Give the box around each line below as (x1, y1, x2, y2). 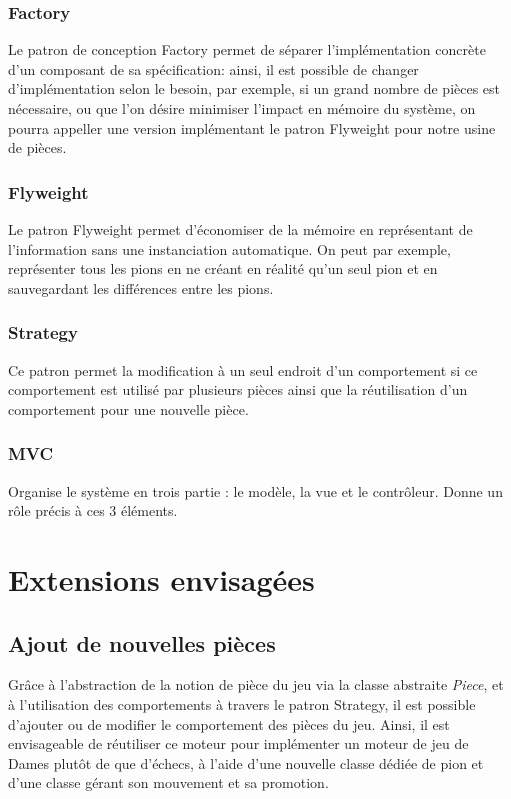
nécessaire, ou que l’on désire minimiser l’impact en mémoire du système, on (8, 98, 476, 118)
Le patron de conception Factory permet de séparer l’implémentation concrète (8, 39, 486, 60)
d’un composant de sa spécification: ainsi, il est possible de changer (8, 58, 419, 79)
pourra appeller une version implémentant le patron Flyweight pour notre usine (8, 117, 496, 138)
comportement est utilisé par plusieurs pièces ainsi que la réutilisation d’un (8, 379, 468, 400)
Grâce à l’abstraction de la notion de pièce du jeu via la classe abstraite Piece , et (8, 674, 504, 695)
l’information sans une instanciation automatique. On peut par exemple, (8, 238, 451, 259)
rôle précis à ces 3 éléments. (8, 500, 178, 521)
